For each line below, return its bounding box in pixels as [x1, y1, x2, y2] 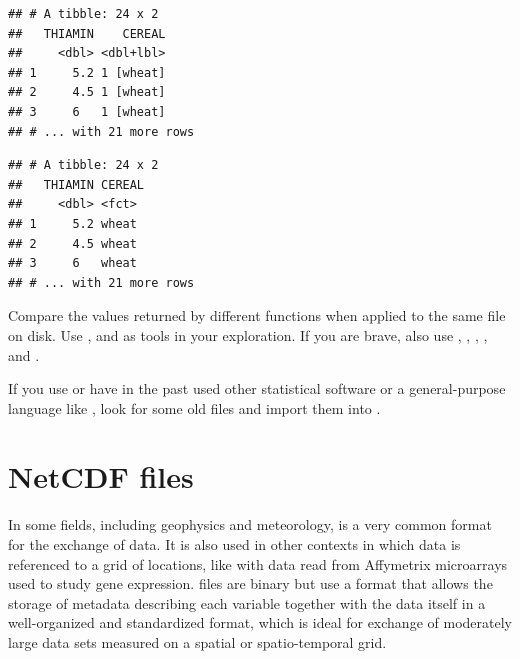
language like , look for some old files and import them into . [8, 397, 381, 418]
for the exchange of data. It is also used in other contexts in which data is [8, 534, 461, 554]
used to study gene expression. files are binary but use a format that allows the [8, 573, 493, 594]
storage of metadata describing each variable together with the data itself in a [8, 592, 486, 613]
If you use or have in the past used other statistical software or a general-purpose [8, 378, 506, 399]
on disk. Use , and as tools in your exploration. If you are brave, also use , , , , [8, 324, 488, 345]
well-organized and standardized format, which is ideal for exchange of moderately [8, 612, 512, 633]
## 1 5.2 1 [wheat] [8, 65, 166, 80]
